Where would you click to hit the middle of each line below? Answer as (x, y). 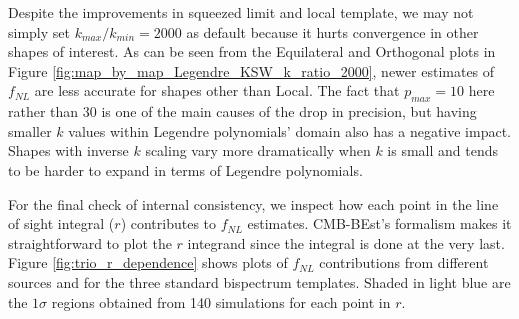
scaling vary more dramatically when (258, 150)
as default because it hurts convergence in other (332, 31)
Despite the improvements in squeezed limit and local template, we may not (241, 12)
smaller (30, 130)
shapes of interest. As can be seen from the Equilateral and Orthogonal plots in (252, 51)
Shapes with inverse (68, 150)
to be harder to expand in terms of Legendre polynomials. (185, 169)
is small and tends (443, 150)
